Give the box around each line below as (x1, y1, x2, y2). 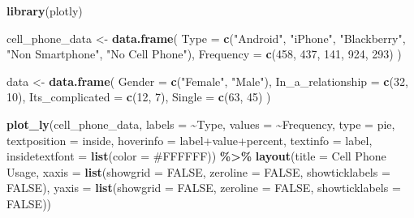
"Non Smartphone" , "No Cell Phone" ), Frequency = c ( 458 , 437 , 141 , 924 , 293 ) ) (6, 45, 402, 62)
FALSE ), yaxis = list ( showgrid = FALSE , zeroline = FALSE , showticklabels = (6, 179, 401, 196)
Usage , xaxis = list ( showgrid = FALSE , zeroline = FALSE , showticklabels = (6, 163, 390, 180)
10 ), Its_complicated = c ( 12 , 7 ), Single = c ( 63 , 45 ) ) (6, 88, 271, 105)
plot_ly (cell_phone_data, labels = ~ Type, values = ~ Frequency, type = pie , (6, 115, 395, 132)
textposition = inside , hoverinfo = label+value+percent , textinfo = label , (6, 131, 373, 148)
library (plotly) (6, 2, 83, 19)
